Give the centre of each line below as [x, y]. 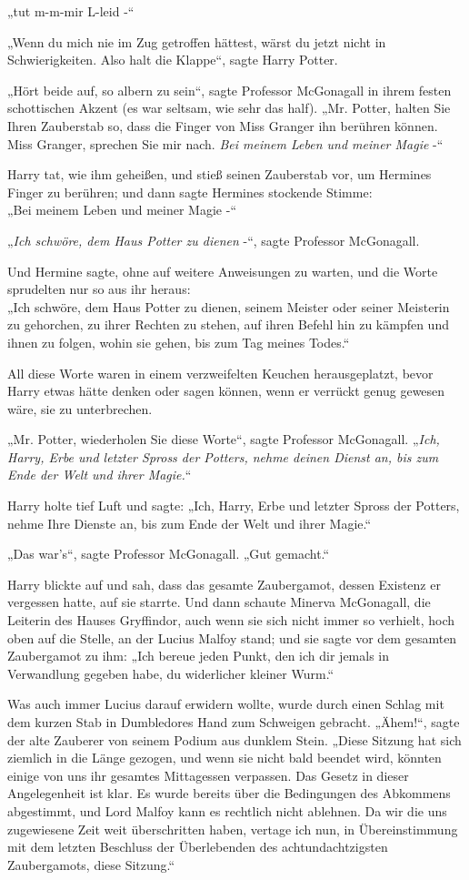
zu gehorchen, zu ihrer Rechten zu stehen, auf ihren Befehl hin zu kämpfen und [228, 324]
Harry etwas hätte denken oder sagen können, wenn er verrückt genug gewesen [226, 391]
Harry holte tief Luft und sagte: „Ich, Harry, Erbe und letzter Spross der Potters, [234, 506]
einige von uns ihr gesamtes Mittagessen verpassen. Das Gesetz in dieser [208, 775]
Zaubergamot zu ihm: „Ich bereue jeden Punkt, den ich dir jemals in [199, 656]
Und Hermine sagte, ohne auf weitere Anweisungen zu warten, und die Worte [223, 271]
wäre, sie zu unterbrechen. [80, 408]
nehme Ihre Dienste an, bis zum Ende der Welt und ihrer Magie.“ [190, 523]
